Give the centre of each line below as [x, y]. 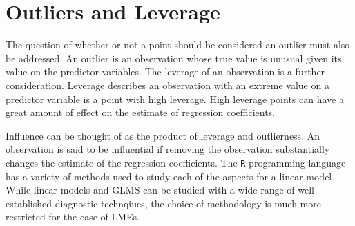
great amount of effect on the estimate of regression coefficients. [141, 112]
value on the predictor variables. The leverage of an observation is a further [165, 72]
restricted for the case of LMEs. [73, 217]
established [29, 203]
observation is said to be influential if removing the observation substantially [168, 149]
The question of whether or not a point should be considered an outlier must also [178, 45]
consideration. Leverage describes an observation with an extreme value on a [167, 85]
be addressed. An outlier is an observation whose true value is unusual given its [174, 58]
